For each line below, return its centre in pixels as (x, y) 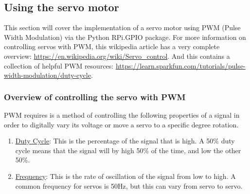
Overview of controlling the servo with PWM (95, 97)
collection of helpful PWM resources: (59, 65)
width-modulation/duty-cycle (47, 75)
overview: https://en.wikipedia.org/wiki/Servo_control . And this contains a (117, 56)
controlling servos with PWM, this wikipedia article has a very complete (112, 46)
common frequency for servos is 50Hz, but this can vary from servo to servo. (129, 185)
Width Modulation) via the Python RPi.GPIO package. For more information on (125, 37)
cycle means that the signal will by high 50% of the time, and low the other (128, 150)
